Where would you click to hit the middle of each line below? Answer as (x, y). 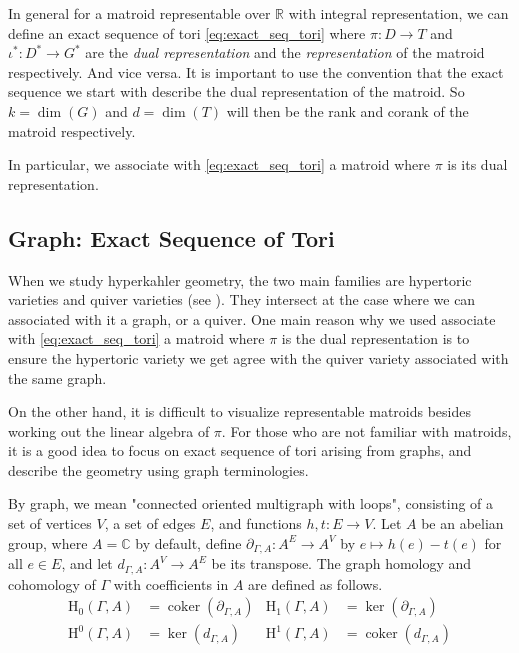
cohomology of (52, 583)
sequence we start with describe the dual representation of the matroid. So (236, 91)
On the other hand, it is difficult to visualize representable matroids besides (240, 411)
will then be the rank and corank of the (347, 110)
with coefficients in (171, 583)
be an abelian (462, 523)
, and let (87, 563)
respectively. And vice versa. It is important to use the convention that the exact (256, 71)
